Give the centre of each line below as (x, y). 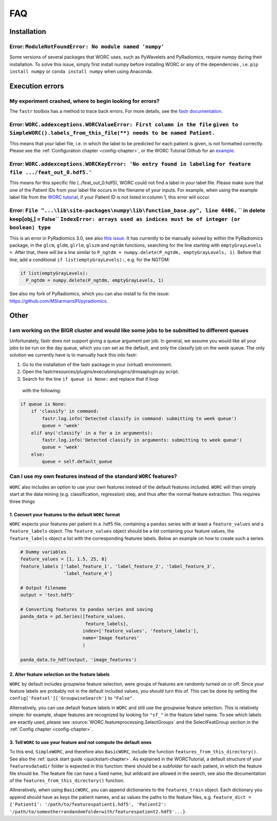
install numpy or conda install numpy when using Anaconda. (81, 71)
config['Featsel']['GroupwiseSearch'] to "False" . (72, 698)
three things (22, 501)
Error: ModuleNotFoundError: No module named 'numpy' (87, 46)
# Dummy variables (43, 552)
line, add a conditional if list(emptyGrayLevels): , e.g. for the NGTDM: (90, 260)
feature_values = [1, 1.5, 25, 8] (64, 559)
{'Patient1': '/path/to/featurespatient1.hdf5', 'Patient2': (88, 805)
